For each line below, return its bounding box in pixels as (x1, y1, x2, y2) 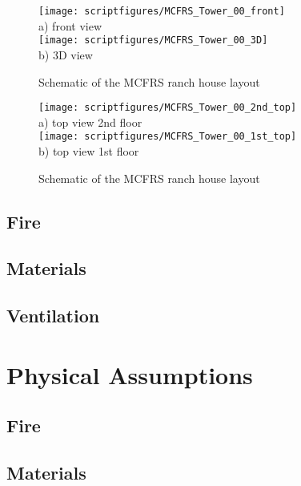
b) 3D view (38, 46, 93, 63)
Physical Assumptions (6, 358, 253, 391)
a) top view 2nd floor (38, 113, 142, 130)
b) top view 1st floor (38, 143, 139, 159)
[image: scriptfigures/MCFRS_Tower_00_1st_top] (38, 131, 297, 143)
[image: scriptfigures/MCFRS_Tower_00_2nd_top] (38, 102, 297, 114)
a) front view (38, 17, 102, 34)
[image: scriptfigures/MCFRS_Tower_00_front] (38, 6, 285, 17)
